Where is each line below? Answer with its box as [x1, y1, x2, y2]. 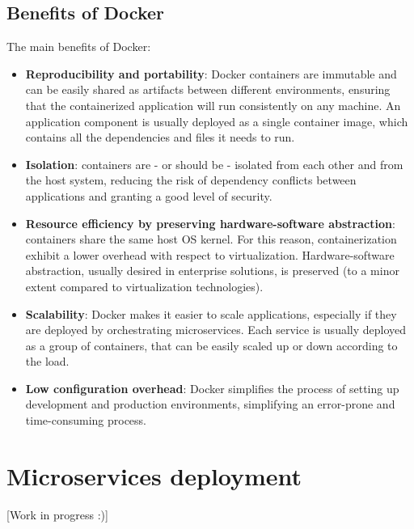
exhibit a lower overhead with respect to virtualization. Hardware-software [25, 246, 395, 263]
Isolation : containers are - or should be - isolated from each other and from [25, 155, 403, 172]
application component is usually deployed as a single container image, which [25, 112, 408, 129]
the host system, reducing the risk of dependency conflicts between [25, 171, 357, 188]
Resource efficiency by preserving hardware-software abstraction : [25, 214, 395, 231]
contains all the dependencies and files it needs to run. [25, 129, 295, 146]
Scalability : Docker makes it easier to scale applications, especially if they [25, 305, 397, 322]
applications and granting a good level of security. [25, 187, 272, 204]
